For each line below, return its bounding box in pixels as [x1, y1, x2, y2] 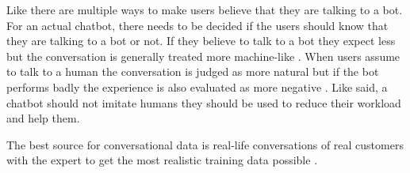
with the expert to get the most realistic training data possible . [6, 152, 318, 168]
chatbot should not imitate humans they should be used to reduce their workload [6, 94, 401, 111]
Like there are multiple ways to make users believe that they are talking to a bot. [6, 2, 403, 17]
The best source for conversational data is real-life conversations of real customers [6, 136, 404, 152]
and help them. [6, 110, 80, 126]
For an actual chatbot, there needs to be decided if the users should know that [6, 17, 389, 33]
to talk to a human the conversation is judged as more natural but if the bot [6, 63, 379, 80]
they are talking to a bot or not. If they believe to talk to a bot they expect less [6, 32, 396, 49]
